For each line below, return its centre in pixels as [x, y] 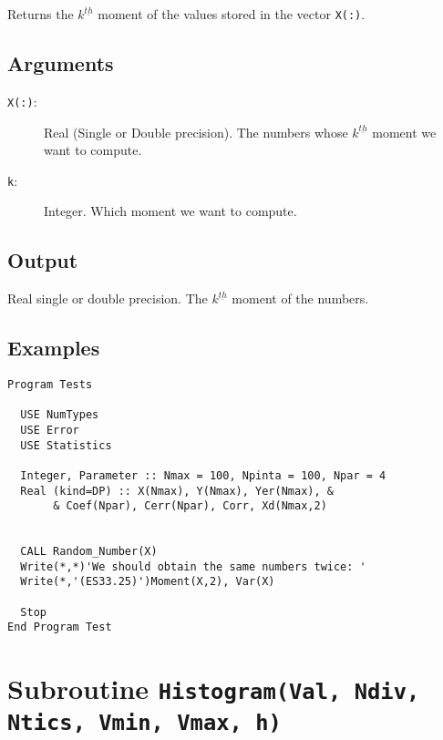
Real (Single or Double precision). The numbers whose [196, 132]
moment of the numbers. [300, 298]
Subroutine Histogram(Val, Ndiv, [214, 689]
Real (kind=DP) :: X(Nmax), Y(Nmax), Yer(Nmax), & [177, 491]
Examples [54, 348]
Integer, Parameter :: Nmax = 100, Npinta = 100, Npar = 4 [203, 475]
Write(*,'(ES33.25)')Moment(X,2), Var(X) [148, 582]
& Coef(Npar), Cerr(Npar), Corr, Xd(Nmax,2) [190, 506]
